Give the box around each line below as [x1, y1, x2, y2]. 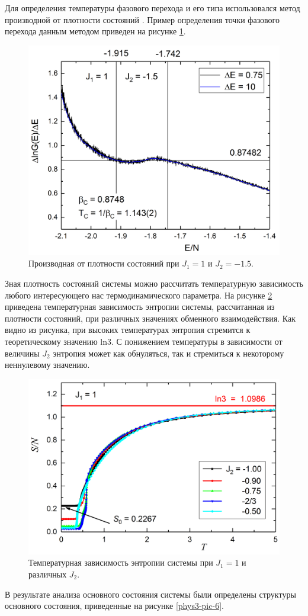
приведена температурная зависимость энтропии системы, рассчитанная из [5, 300, 275, 313]
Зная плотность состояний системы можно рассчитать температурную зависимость [5, 277, 303, 289]
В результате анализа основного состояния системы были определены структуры [5, 588, 296, 600]
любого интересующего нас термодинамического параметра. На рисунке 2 [5, 288, 272, 301]
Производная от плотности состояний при [28, 257, 179, 269]
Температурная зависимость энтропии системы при [28, 556, 213, 569]
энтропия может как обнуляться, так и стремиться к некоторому [53, 346, 284, 359]
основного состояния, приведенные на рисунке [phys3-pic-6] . [5, 599, 224, 612]
